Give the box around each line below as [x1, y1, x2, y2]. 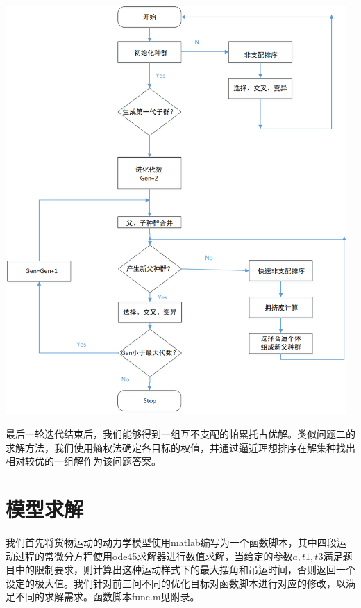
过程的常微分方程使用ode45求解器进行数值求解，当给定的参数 [15, 548, 293, 563]
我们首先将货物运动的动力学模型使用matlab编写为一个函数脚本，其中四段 [6, 534, 337, 549]
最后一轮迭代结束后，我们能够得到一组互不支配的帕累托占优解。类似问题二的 [6, 427, 355, 441]
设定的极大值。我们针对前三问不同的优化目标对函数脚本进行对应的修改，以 [6, 575, 346, 590]
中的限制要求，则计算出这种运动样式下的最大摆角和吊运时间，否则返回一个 [15, 562, 355, 577]
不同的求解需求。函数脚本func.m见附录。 [15, 589, 200, 604]
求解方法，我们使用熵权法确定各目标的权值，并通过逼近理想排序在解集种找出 [6, 440, 355, 454]
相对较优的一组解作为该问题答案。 [6, 454, 161, 468]
